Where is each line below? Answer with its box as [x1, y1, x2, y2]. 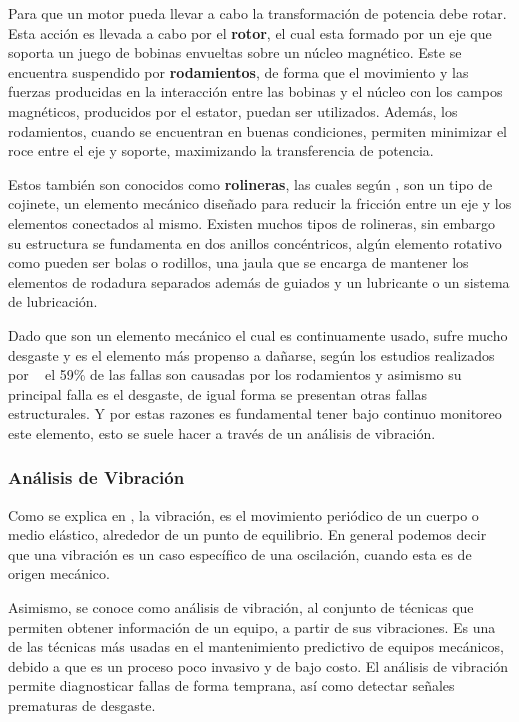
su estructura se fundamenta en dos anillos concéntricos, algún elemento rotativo [8, 232, 502, 253]
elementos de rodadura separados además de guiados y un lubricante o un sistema [8, 271, 510, 292]
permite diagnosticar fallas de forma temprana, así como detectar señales [8, 675, 455, 696]
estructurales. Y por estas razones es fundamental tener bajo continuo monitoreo [8, 403, 502, 424]
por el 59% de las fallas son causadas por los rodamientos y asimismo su [8, 364, 462, 385]
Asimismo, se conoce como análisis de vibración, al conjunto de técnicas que [8, 597, 474, 618]
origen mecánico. [8, 563, 110, 584]
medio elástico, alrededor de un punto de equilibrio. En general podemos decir [8, 524, 487, 545]
